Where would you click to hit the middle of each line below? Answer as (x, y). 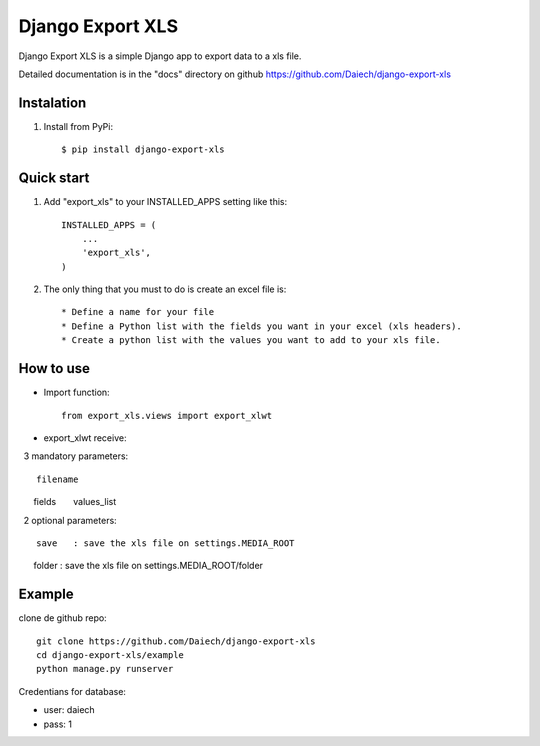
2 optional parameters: (70, 520)
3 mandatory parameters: (76, 456)
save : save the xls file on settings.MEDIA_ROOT (165, 543)
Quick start (54, 178)
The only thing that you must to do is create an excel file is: (165, 289)
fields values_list (75, 502)
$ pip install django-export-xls (143, 149)
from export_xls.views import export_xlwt (167, 415)
